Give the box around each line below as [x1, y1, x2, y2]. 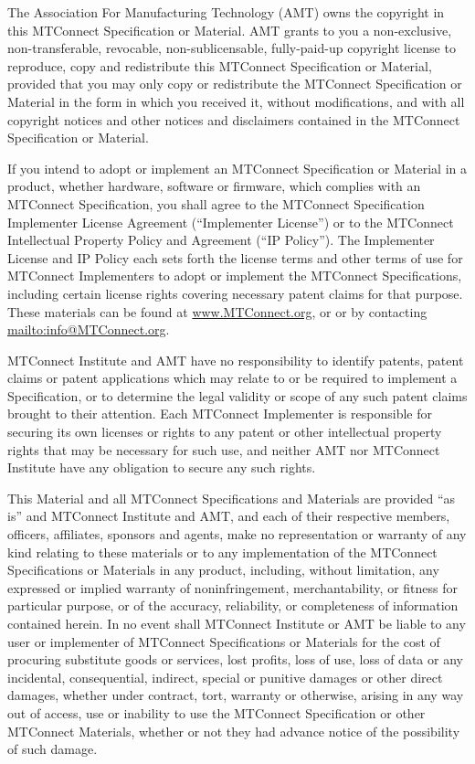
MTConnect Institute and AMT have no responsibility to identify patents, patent [7, 350, 464, 369]
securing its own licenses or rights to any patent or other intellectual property [7, 422, 442, 441]
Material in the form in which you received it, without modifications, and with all [7, 91, 465, 111]
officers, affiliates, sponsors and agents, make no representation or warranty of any [7, 525, 467, 544]
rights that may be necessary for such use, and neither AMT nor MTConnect [7, 440, 440, 459]
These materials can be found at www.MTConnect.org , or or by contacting [7, 302, 427, 321]
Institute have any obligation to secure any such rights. [7, 458, 316, 477]
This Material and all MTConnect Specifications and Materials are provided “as [7, 488, 456, 507]
